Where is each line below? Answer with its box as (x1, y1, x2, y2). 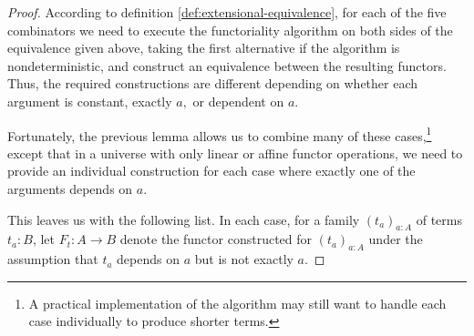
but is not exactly (194, 249, 294, 269)
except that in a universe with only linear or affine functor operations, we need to (7, 143, 463, 162)
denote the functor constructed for (119, 229, 313, 249)
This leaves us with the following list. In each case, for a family (7, 209, 360, 229)
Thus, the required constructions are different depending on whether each (7, 74, 418, 93)
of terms (416, 209, 462, 229)
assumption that (7, 249, 98, 269)
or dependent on (192, 91, 284, 110)
